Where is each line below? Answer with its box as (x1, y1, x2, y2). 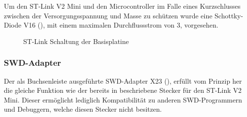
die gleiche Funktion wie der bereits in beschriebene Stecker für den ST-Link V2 (4, 85, 242, 95)
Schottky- (215, 10, 243, 20)
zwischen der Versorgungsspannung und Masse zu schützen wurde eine (4, 10, 213, 20)
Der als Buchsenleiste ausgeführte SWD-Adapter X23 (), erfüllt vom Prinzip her (4, 75, 242, 86)
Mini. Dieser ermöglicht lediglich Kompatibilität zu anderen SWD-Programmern (4, 94, 242, 104)
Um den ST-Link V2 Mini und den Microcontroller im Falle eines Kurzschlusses (4, 1, 241, 11)
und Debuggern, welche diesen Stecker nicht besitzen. (4, 104, 162, 114)
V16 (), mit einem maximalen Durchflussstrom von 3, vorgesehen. (23, 20, 218, 30)
